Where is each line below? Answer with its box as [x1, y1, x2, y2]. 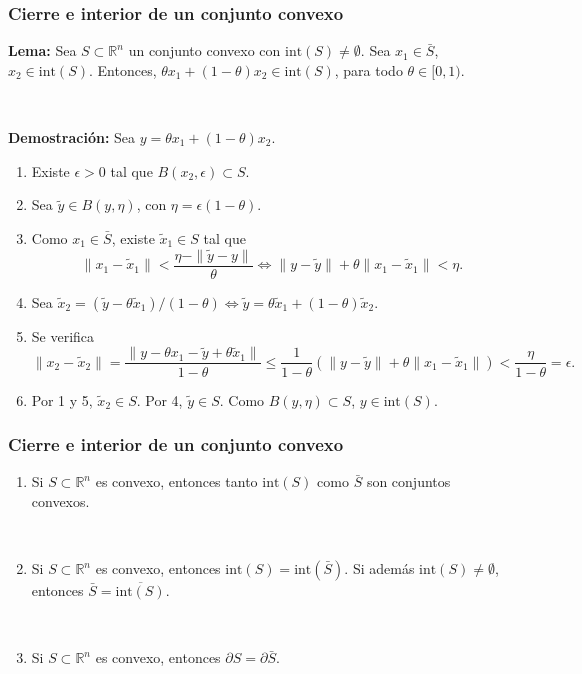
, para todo [334, 59, 403, 80]
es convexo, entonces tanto [95, 471, 258, 492]
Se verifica [31, 325, 95, 346]
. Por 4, [136, 389, 183, 410]
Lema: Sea [8, 40, 77, 61]
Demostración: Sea [8, 127, 136, 147]
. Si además [344, 558, 415, 579]
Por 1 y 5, [31, 389, 93, 410]
